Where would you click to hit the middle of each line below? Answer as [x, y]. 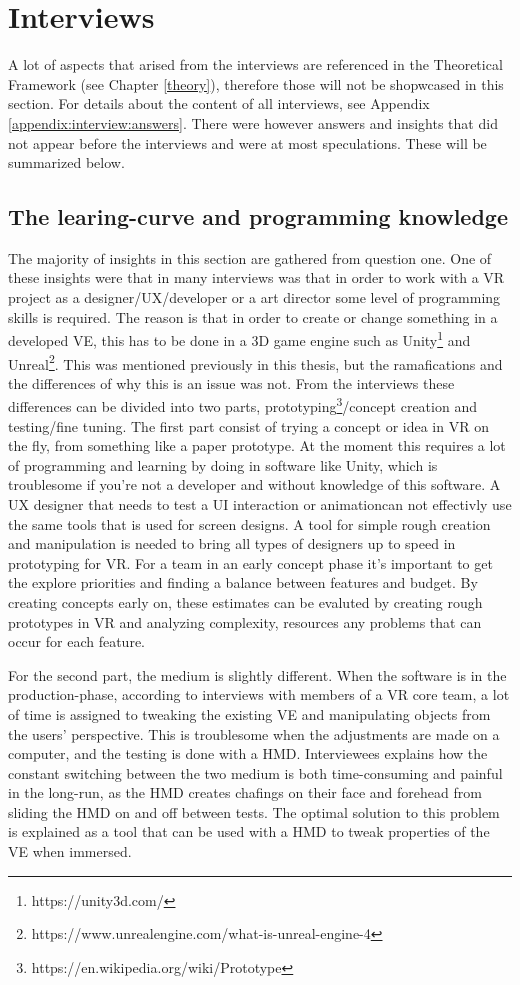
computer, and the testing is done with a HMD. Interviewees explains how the [248, 753]
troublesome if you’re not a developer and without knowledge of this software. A [254, 484]
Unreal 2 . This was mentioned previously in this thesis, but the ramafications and [255, 362]
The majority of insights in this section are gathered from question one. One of [250, 257]
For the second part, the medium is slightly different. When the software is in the [257, 674]
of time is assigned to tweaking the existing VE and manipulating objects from [249, 713]
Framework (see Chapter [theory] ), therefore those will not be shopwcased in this [256, 83]
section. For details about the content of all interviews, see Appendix [219, 103]
